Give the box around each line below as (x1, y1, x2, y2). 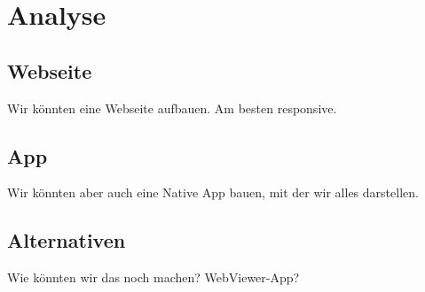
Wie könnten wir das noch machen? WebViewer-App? (7, 268, 300, 287)
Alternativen (7, 227, 126, 254)
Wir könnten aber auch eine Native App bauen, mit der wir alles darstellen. (7, 183, 419, 202)
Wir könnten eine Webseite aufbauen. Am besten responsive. (7, 98, 337, 117)
